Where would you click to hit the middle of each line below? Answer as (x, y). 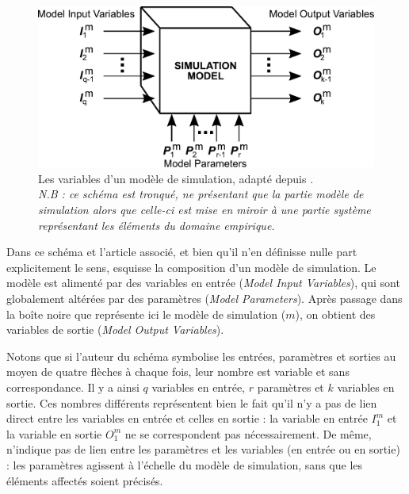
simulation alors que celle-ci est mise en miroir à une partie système (204, 210)
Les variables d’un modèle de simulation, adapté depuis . (176, 178)
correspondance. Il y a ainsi (73, 387)
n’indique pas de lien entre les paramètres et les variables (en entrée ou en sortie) (203, 449)
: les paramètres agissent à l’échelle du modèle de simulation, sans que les (185, 464)
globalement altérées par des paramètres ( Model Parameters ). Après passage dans (204, 299)
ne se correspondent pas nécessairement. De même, (248, 433)
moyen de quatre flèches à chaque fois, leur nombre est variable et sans (178, 371)
